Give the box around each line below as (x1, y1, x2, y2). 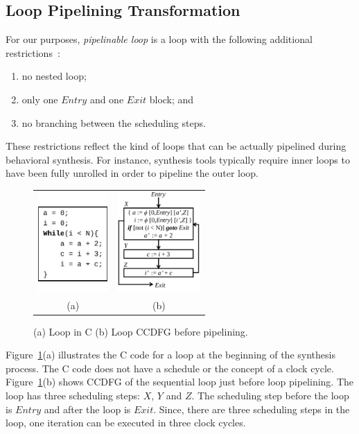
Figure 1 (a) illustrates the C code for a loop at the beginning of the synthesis (6, 347, 335, 362)
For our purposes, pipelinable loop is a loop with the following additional (6, 32, 313, 46)
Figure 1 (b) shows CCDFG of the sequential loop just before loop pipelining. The (6, 374, 354, 389)
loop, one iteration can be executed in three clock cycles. (6, 415, 246, 430)
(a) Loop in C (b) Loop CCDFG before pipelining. (33, 324, 248, 338)
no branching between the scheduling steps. (21, 115, 206, 130)
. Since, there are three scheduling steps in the (153, 401, 350, 416)
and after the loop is (44, 401, 131, 416)
